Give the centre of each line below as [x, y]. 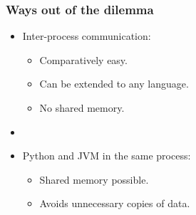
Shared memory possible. [94, 179]
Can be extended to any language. [114, 84]
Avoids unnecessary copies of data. [115, 203]
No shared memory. [82, 107]
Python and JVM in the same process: [107, 156]
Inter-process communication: [87, 36]
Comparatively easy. [83, 59]
